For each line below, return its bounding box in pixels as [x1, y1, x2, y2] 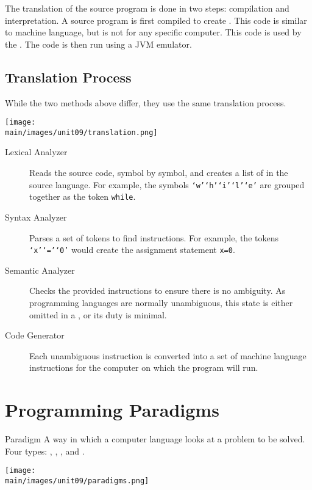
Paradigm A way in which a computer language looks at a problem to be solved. [5, 433, 305, 445]
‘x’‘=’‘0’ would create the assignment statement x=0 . [29, 243, 235, 256]
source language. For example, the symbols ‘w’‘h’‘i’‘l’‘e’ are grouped [29, 178, 305, 191]
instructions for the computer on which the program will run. [29, 361, 258, 374]
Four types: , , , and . [5, 444, 85, 457]
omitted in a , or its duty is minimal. [29, 308, 167, 321]
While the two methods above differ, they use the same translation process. [5, 96, 286, 109]
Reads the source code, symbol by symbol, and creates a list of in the [29, 166, 288, 179]
